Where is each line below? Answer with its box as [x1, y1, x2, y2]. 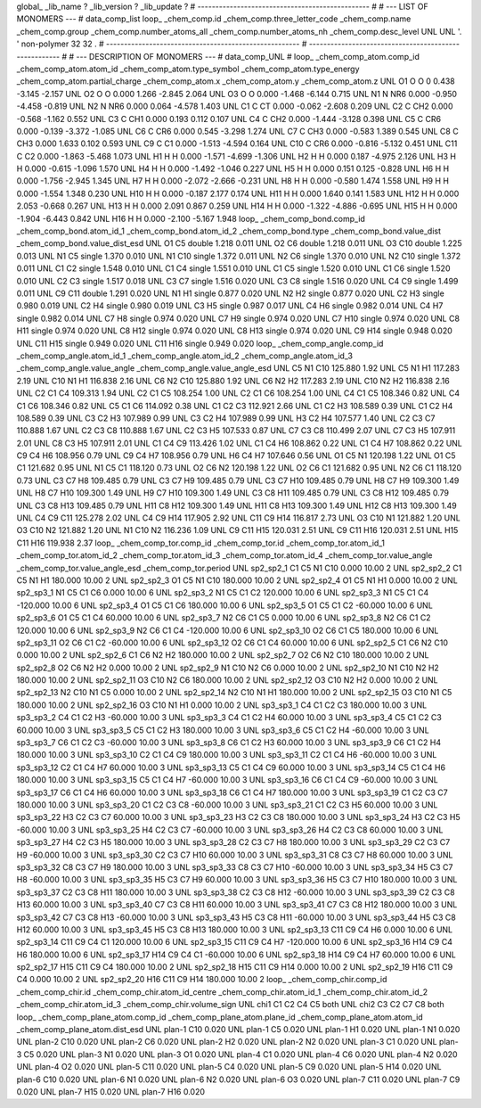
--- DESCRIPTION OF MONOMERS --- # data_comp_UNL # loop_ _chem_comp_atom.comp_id [76, 51, 420, 62]
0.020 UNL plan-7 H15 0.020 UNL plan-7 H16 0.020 [16, 1086, 205, 1096]
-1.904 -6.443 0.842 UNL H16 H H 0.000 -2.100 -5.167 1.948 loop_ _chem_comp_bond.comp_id [16, 213, 365, 224]
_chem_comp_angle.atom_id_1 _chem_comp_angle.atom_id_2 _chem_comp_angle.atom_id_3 [16, 350, 354, 361]
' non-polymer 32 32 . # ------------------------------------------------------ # [16, 38, 307, 49]
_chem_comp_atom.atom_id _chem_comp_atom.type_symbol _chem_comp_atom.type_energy [16, 63, 360, 74]
